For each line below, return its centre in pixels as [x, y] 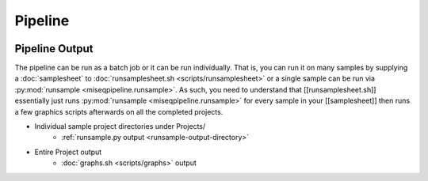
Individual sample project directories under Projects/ [120, 126]
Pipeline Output [54, 49]
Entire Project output [68, 152]
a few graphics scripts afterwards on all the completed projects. [119, 111]
